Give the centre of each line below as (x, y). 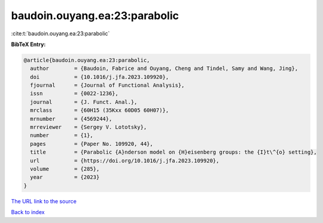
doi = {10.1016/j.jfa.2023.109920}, (100, 77)
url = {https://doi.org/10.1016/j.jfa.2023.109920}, (125, 161)
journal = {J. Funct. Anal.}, (84, 102)
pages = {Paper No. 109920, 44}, (92, 144)
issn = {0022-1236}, (74, 94)
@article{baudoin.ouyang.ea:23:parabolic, (87, 60)
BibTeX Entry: (28, 44)
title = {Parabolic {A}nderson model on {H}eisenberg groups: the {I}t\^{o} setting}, (173, 152)
